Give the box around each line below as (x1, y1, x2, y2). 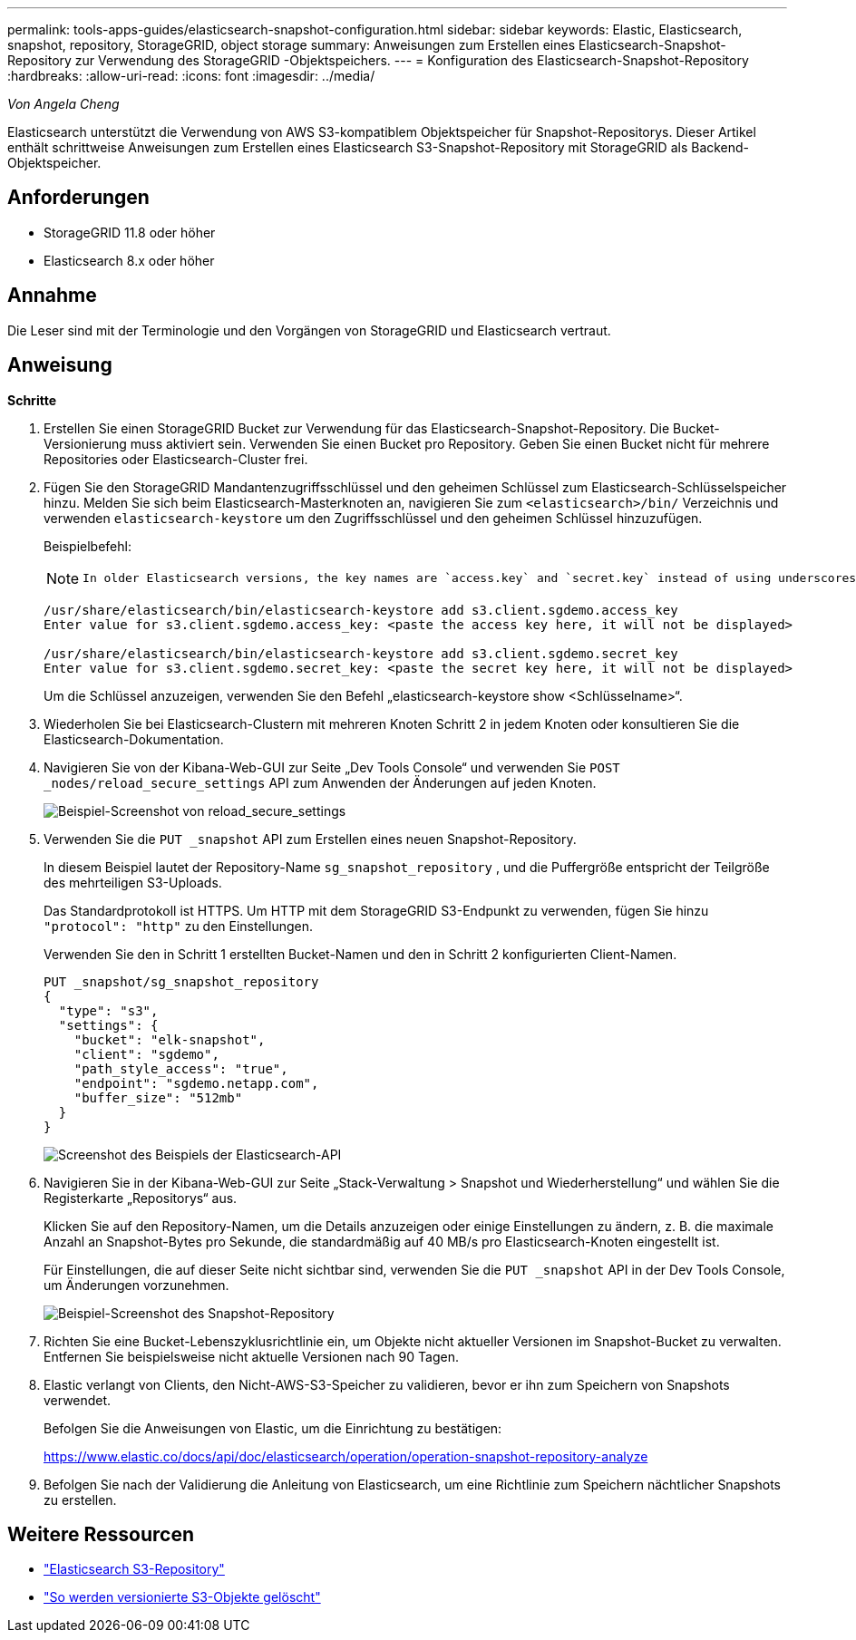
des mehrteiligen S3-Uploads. (44, 874, 222, 890)
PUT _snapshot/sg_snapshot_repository (44, 974, 319, 989)
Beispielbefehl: (44, 538, 131, 554)
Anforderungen (7, 186, 150, 209)
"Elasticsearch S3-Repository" (44, 1561, 225, 1577)
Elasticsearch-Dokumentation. (44, 731, 224, 747)
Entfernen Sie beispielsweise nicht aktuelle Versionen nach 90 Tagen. (44, 1348, 459, 1364)
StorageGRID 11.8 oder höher (44, 224, 216, 240)
